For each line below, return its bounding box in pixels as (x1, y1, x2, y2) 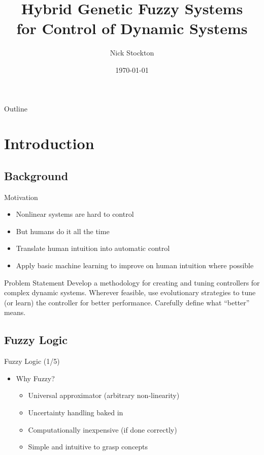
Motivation (4, 191, 38, 202)
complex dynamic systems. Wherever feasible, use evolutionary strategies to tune (4, 287, 256, 298)
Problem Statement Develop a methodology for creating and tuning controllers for (4, 277, 260, 288)
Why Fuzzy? (16, 373, 55, 383)
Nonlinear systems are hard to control (16, 209, 134, 219)
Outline (4, 103, 27, 113)
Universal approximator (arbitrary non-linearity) (28, 390, 180, 401)
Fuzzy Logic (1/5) (4, 356, 60, 366)
